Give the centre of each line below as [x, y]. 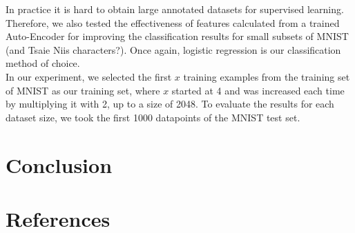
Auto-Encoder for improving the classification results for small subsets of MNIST [177, 36]
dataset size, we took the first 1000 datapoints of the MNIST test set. [153, 117]
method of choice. [43, 63]
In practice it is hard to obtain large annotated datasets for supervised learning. [175, 9]
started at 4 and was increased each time [258, 90]
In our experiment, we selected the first [89, 76]
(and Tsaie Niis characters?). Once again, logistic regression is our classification [173, 49]
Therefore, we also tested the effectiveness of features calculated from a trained [173, 22]
